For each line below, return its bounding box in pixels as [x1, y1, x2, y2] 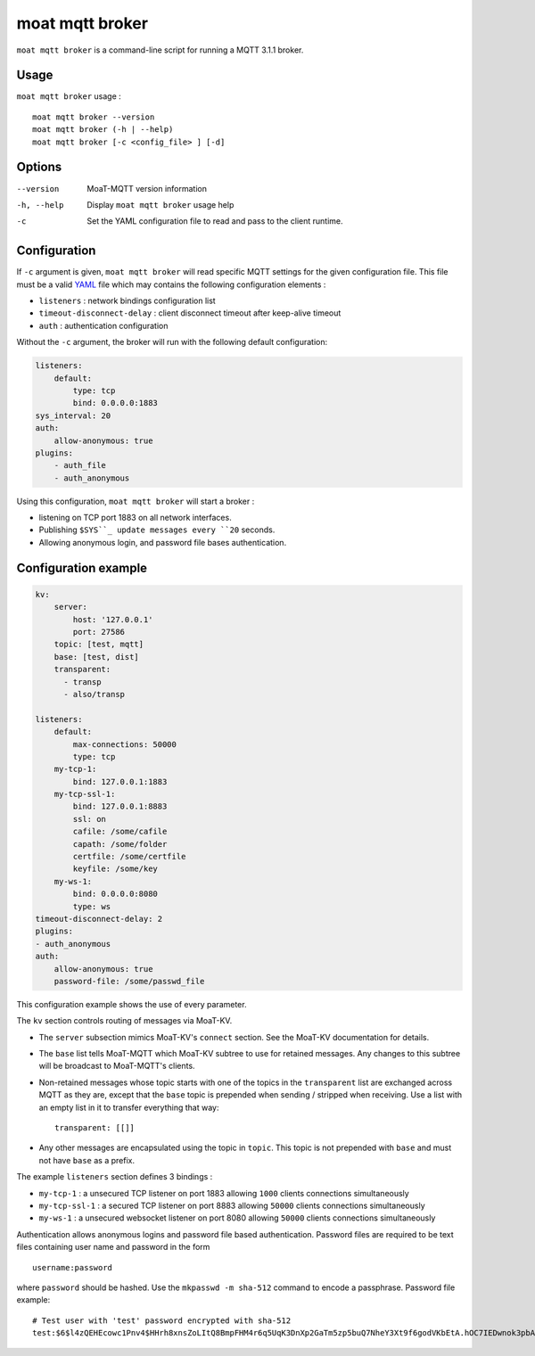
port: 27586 [72, 627, 125, 637]
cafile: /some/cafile [72, 826, 168, 837]
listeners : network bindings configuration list [38, 295, 216, 306]
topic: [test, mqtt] [53, 639, 144, 650]
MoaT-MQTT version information [86, 183, 207, 193]
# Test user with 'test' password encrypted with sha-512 [32, 1315, 292, 1326]
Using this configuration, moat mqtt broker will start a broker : [16, 496, 255, 506]
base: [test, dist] [53, 652, 140, 662]
